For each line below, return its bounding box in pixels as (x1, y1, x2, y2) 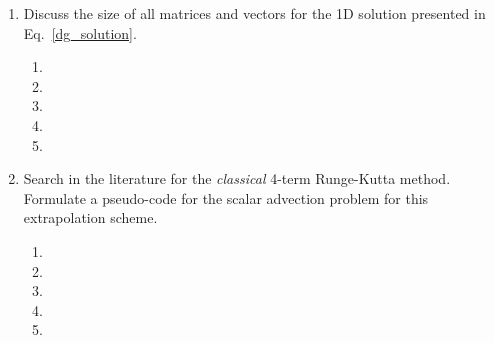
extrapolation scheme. (23, 207, 158, 228)
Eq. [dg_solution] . (23, 22, 137, 43)
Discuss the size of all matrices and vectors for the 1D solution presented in (23, 3, 486, 23)
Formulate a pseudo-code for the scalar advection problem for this (23, 187, 429, 208)
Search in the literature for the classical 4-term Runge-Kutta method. (23, 168, 451, 189)
